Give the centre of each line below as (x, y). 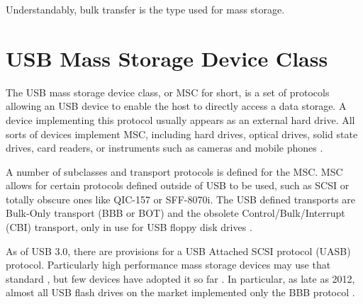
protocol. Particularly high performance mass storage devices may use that (168, 265)
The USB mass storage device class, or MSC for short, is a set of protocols (168, 92)
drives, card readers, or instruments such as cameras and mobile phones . (164, 148)
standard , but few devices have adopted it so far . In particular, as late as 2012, (180, 278)
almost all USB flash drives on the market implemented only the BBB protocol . (180, 292)
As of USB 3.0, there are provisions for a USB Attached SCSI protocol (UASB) (178, 250)
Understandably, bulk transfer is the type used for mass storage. (145, 9)
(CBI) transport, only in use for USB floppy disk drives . (129, 227)
